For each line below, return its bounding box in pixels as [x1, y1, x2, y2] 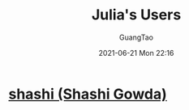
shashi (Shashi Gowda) [8, 85, 168, 103]
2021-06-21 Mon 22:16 [98, 48, 174, 57]
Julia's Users [91, 6, 182, 24]
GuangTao [118, 32, 154, 42]
